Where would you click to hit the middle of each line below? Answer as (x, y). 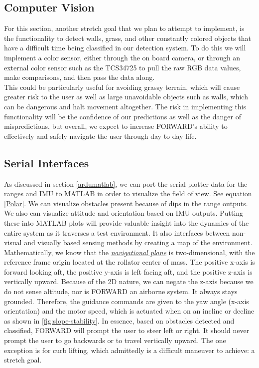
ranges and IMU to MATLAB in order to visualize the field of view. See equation (128, 193)
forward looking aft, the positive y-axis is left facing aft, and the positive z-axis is (128, 271)
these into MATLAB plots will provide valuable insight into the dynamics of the (127, 222)
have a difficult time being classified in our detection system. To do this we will (125, 48)
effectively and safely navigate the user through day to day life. (100, 136)
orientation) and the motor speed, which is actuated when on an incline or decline (129, 311)
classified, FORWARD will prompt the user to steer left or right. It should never (127, 330)
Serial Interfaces (47, 163)
